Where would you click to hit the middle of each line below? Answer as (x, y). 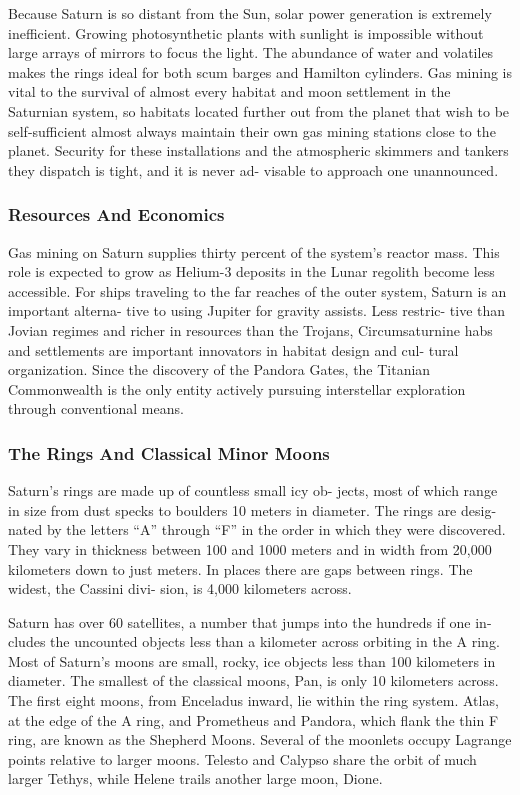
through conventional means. (96, 408)
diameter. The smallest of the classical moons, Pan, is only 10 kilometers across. (253, 680)
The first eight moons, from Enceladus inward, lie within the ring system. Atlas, (253, 700)
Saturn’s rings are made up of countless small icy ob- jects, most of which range (253, 490)
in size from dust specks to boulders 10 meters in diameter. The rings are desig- (252, 509)
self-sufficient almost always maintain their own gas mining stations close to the (252, 130)
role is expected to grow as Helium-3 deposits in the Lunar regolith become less (251, 271)
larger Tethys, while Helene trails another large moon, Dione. (195, 778)
